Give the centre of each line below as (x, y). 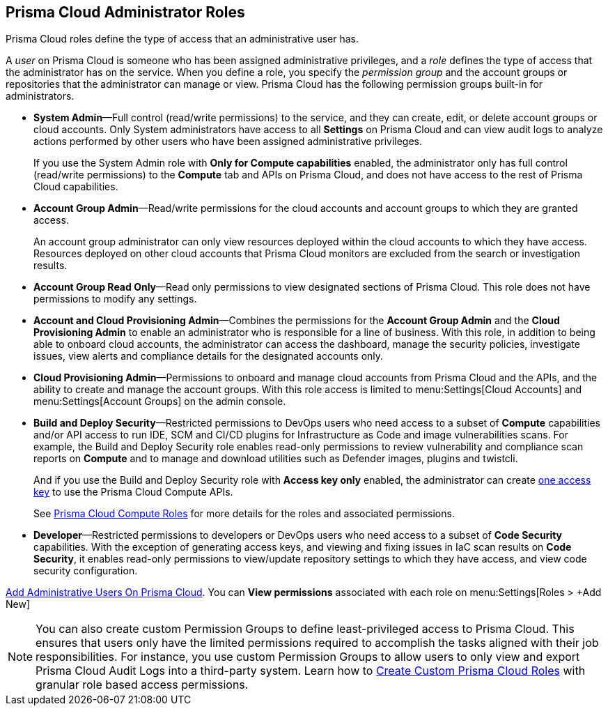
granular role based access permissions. (142, 685)
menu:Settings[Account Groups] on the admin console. (160, 402)
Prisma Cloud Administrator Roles (125, 12)
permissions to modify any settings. (115, 299)
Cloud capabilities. (76, 187)
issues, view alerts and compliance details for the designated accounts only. (209, 356)
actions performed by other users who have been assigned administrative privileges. (228, 142)
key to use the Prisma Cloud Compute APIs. (133, 492)
